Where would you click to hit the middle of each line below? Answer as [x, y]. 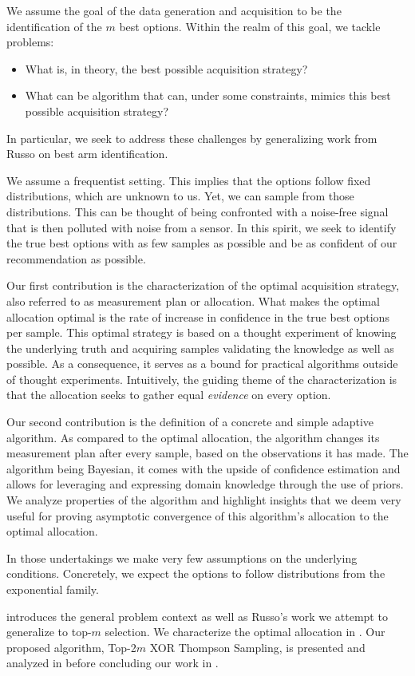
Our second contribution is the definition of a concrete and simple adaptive [190, 422]
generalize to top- [49, 632]
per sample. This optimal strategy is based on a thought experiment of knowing [202, 332]
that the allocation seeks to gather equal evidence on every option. [169, 395]
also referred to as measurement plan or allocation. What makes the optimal [193, 300]
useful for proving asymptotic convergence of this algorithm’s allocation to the [198, 515]
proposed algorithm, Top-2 [71, 647]
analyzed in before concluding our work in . [113, 663]
